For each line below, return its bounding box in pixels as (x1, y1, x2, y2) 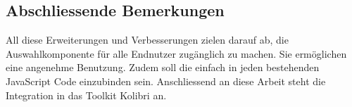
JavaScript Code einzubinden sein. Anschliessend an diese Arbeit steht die (6, 73, 326, 88)
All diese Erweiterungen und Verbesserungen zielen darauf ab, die (6, 32, 289, 47)
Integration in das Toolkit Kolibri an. (6, 87, 167, 102)
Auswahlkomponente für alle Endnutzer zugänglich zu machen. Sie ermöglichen (6, 46, 347, 61)
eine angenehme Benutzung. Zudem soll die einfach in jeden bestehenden (6, 60, 320, 75)
